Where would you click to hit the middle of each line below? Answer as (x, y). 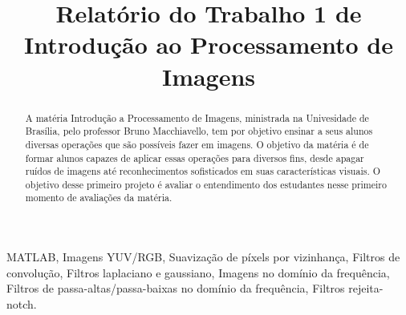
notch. (22, 303)
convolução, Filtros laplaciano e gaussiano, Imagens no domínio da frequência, (198, 272)
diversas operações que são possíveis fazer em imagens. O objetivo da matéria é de (197, 144)
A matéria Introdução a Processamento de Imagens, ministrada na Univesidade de (197, 117)
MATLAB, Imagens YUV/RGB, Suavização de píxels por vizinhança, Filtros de (203, 257)
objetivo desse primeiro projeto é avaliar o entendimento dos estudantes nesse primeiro (206, 184)
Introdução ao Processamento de (208, 44)
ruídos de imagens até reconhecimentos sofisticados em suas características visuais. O (203, 171)
